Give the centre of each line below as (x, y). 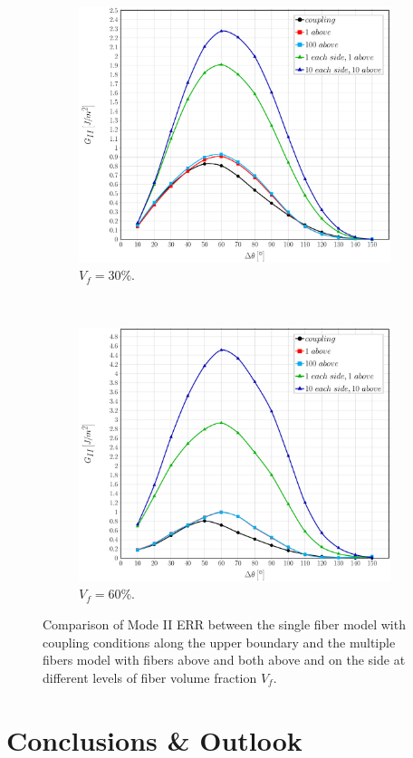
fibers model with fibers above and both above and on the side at (224, 660)
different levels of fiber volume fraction (150, 677)
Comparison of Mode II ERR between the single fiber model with (224, 624)
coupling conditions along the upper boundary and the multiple (219, 642)
